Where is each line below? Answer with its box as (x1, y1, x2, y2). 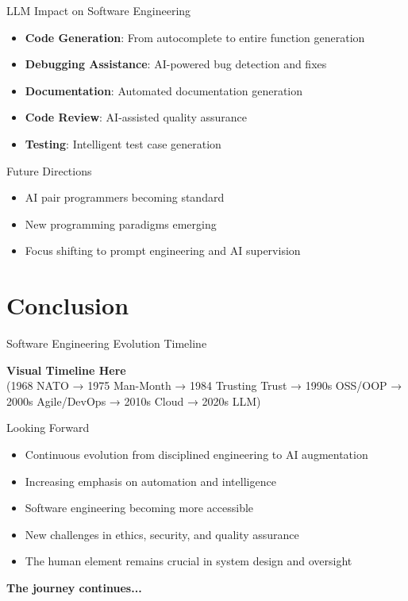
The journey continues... (6, 580, 142, 595)
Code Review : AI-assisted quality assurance (25, 109, 247, 125)
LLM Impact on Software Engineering (6, 2, 191, 18)
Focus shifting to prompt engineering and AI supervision (25, 242, 301, 259)
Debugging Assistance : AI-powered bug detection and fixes (25, 56, 327, 72)
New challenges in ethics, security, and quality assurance (25, 526, 299, 542)
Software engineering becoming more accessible (25, 499, 254, 516)
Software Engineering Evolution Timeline (6, 335, 207, 352)
